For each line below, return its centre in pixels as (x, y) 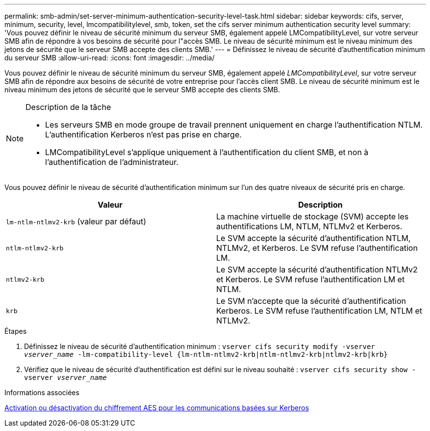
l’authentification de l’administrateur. (112, 162)
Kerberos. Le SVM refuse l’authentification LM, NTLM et (319, 311)
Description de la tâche (68, 107)
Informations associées (42, 392)
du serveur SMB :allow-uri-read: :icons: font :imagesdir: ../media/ (110, 58)
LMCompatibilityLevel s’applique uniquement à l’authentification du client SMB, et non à (207, 152)
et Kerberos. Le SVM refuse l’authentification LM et (311, 279)
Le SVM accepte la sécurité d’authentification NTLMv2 (317, 269)
